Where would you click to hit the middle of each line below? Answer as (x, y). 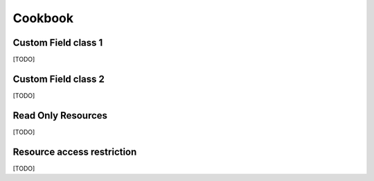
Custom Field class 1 (58, 43)
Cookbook (43, 18)
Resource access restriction (75, 152)
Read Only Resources (60, 115)
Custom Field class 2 (59, 79)
